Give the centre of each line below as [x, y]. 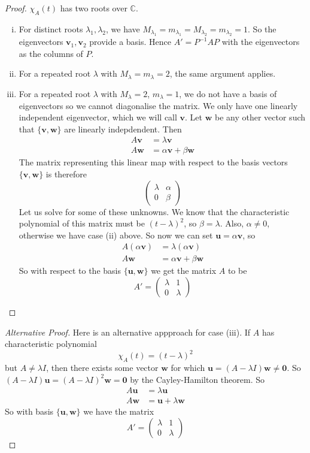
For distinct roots [51, 28]
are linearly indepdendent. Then [123, 129]
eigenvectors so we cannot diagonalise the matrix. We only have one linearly [158, 105]
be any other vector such [260, 117]
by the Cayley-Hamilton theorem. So [197, 379]
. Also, [232, 223]
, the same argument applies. [223, 73]
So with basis [29, 411]
